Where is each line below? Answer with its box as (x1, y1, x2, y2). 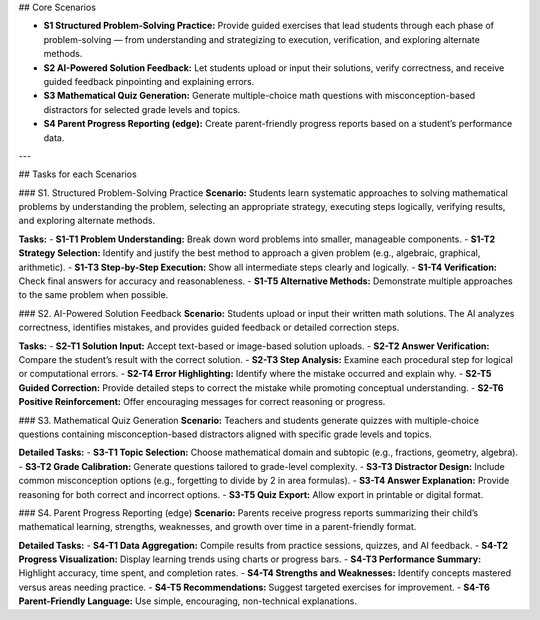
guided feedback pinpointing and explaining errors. (43, 75, 255, 87)
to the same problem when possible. (18, 289, 169, 301)
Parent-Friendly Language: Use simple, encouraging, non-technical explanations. (18, 595, 358, 607)
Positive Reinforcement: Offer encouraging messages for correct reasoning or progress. (18, 396, 386, 408)
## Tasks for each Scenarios (18, 168, 137, 180)
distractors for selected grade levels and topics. (43, 103, 241, 115)
